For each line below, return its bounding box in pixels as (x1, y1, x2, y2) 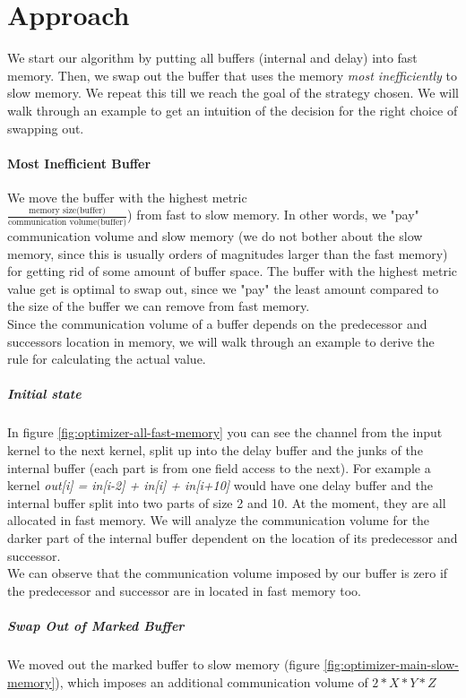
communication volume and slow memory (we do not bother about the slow (7, 227, 423, 246)
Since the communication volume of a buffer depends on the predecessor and (7, 315, 427, 333)
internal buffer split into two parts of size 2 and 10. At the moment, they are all (7, 493, 446, 512)
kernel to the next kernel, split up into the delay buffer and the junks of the (7, 441, 423, 460)
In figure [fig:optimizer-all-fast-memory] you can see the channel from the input (7, 423, 443, 442)
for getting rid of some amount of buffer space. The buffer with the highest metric (7, 262, 458, 280)
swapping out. (7, 118, 84, 137)
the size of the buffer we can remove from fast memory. (7, 297, 310, 315)
